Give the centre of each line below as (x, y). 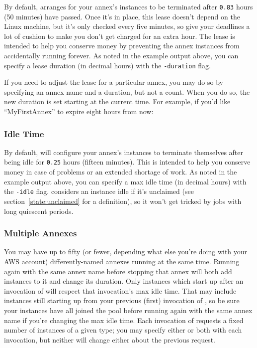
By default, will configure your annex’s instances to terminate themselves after (124, 152)
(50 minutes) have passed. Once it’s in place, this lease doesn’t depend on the (122, 16)
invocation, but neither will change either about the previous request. (110, 339)
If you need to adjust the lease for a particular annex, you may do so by (114, 82)
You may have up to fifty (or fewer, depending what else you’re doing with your (126, 252)
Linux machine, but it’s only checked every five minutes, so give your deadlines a (127, 26)
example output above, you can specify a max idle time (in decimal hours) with (125, 181)
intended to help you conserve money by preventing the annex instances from (122, 46)
